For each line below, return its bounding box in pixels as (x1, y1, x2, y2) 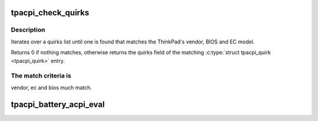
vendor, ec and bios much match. (11, 84, 92, 91)
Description (11, 26, 45, 34)
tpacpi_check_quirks (11, 8, 90, 18)
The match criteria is (11, 72, 72, 80)
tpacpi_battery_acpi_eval (11, 99, 105, 109)
